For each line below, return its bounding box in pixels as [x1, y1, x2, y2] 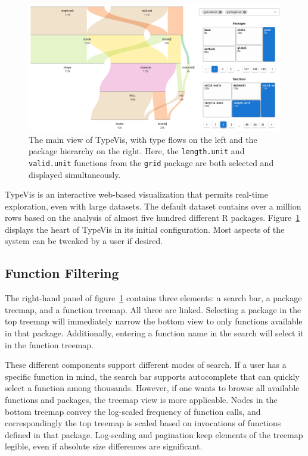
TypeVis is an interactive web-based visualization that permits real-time [5, 188, 268, 201]
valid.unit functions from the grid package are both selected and [29, 156, 274, 168]
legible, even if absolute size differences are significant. [5, 440, 203, 452]
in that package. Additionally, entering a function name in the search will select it [5, 327, 304, 339]
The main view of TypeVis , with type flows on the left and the [29, 133, 257, 145]
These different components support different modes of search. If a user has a [5, 358, 287, 371]
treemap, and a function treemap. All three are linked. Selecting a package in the [5, 303, 301, 316]
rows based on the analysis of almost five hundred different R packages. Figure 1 [5, 211, 300, 224]
